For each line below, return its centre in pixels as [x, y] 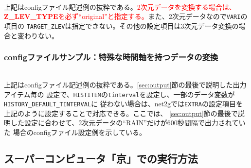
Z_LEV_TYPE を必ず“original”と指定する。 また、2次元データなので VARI [122, 16]
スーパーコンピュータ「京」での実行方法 [101, 158]
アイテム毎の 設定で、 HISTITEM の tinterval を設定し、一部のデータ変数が [119, 94]
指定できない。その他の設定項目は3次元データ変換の [155, 25]
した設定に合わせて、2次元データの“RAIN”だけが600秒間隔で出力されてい [128, 123]
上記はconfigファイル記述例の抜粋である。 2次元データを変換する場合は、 [120, 7]
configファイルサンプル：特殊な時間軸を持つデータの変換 [111, 57]
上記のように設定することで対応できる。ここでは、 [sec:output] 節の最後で [121, 113]
